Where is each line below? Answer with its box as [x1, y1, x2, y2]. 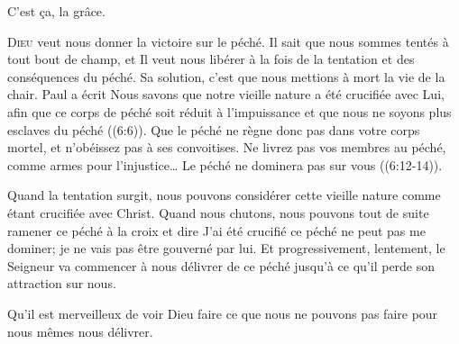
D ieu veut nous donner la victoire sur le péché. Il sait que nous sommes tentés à [7, 32, 449, 50]
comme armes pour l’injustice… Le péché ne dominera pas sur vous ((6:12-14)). [7, 155, 443, 174]
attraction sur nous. [7, 274, 116, 293]
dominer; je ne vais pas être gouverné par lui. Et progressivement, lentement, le [7, 239, 445, 258]
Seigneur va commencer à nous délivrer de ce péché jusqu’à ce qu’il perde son [7, 256, 436, 275]
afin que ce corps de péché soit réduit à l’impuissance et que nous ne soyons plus [7, 102, 452, 121]
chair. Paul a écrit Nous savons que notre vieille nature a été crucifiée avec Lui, [7, 85, 445, 104]
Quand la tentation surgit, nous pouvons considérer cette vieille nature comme [7, 186, 441, 204]
